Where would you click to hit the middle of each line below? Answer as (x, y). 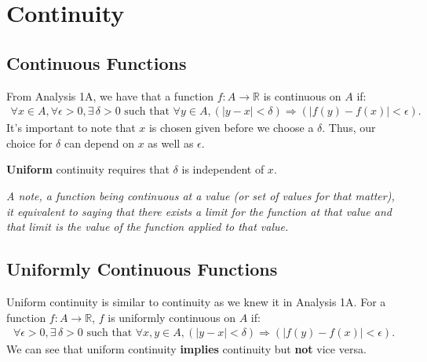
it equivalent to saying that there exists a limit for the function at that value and (199, 211)
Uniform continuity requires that (88, 169)
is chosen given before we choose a (231, 128)
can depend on (99, 143)
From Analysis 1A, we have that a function (110, 95)
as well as (171, 143)
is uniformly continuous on (172, 317)
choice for (29, 143)
